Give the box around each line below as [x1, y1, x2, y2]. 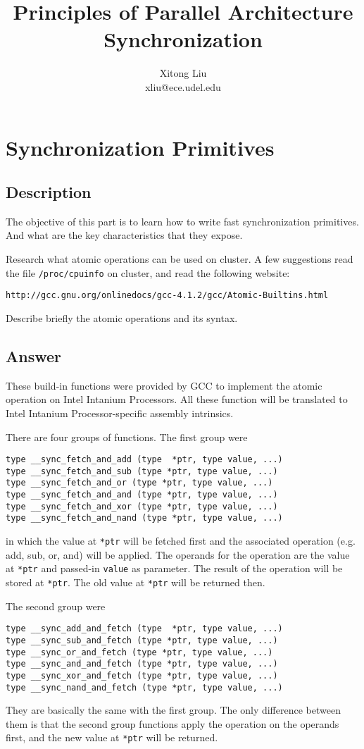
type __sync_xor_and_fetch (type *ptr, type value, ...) [6, 670, 278, 681]
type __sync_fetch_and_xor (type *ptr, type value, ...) [6, 501, 278, 512]
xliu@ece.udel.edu [145, 79, 221, 94]
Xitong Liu [159, 66, 207, 80]
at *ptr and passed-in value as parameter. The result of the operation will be [6, 561, 343, 576]
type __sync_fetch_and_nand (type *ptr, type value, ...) [6, 513, 283, 524]
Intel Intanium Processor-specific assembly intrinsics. [6, 405, 234, 420]
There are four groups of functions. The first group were [6, 429, 248, 444]
